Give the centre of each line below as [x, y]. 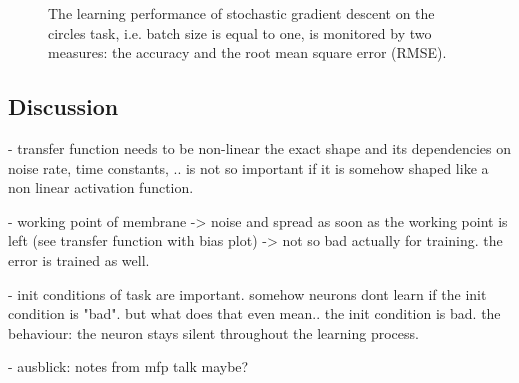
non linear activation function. [101, 187]
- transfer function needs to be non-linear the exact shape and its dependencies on [259, 147]
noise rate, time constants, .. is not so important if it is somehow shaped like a [248, 167]
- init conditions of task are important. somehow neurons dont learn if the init [247, 293]
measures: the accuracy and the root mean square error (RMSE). [247, 52]
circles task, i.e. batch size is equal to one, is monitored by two [240, 32]
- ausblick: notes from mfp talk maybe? [128, 366]
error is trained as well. [79, 259]
